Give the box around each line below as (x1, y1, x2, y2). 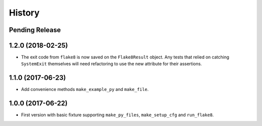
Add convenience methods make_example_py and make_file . (21, 87, 149, 92)
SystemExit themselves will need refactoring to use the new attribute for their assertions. (21, 61, 202, 67)
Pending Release (9, 26, 61, 34)
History (9, 7, 40, 18)
